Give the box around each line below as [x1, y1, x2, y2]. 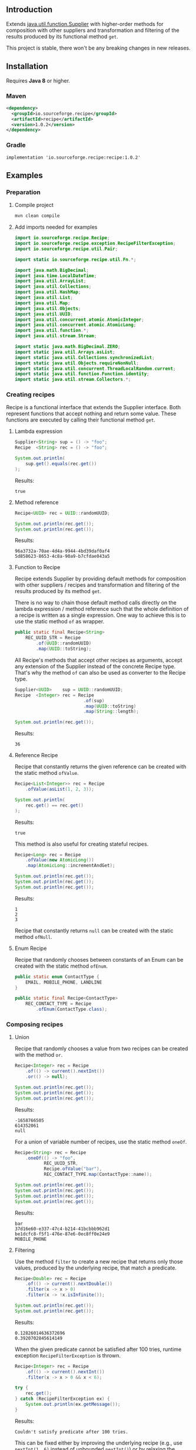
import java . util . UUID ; [14, 311, 74, 317]
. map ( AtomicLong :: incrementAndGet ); [25, 863, 115, 869]
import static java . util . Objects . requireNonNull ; [14, 360, 139, 366]
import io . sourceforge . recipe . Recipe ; [14, 235, 110, 241]
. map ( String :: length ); [83, 709, 139, 715]
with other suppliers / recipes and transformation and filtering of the [14, 581, 180, 588]
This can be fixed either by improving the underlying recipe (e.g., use [14, 1439, 182, 1446]
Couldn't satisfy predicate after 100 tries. [14, 1429, 128, 1435]
